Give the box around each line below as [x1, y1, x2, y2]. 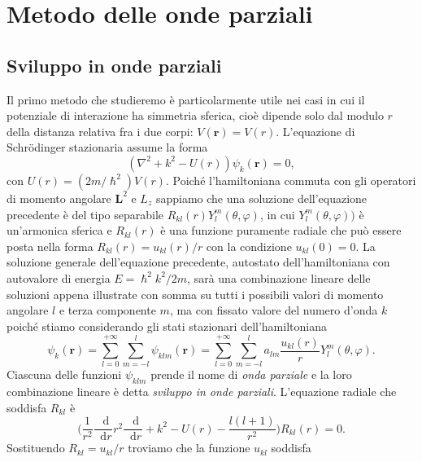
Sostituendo [7, 439, 65, 456]
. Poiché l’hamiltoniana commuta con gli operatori [165, 171, 416, 188]
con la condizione [206, 237, 292, 254]
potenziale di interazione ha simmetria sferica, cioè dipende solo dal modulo [7, 107, 384, 124]
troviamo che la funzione [128, 439, 250, 456]
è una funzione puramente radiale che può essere [160, 222, 402, 239]
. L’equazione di [276, 122, 355, 139]
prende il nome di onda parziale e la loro [150, 366, 352, 383]
